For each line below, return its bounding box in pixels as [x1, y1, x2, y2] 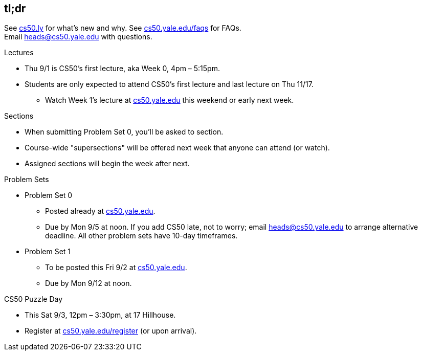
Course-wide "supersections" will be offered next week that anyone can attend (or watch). [25, 143, 330, 152]
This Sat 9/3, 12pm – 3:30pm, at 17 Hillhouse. [25, 310, 176, 320]
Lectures [4, 48, 34, 57]
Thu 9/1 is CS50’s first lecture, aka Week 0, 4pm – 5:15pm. [25, 64, 220, 73]
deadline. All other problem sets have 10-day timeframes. [45, 231, 238, 240]
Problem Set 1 [25, 247, 71, 256]
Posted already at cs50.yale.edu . [45, 207, 156, 216]
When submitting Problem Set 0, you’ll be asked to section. [25, 127, 224, 137]
